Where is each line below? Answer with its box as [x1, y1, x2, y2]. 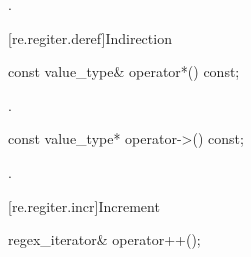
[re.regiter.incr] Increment [8, 195, 160, 216]
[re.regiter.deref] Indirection [8, 27, 172, 48]
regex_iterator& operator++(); [8, 229, 201, 250]
